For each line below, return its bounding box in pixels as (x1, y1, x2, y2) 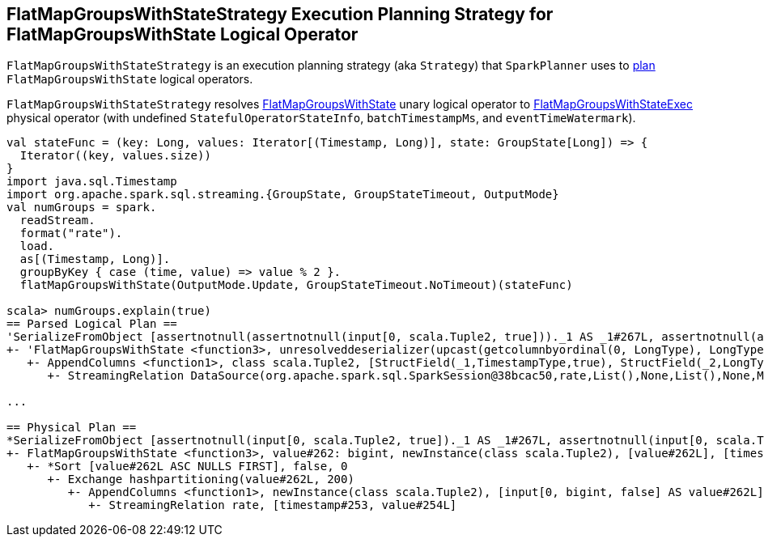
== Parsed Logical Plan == (6, 317, 177, 331)
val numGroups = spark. (6, 201, 157, 214)
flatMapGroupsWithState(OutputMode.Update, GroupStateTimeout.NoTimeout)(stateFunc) (19, 278, 573, 292)
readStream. (19, 214, 95, 227)
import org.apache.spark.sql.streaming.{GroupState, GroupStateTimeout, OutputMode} (6, 188, 559, 202)
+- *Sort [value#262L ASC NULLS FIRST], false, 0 (27, 460, 348, 473)
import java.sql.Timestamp (6, 175, 177, 189)
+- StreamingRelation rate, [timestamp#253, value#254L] (88, 498, 457, 512)
